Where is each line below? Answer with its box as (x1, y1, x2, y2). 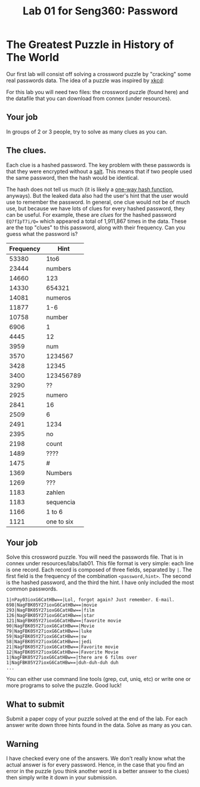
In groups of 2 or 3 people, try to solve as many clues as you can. (6, 128, 168, 135)
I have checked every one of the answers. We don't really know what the (6, 755, 186, 762)
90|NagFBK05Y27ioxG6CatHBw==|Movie (6, 623, 95, 629)
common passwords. (6, 585, 58, 592)
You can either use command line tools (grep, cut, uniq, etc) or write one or (6, 676, 191, 683)
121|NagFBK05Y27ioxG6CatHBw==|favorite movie (6, 618, 121, 624)
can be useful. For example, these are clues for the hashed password (6, 211, 177, 218)
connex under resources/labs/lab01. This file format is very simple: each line (6, 560, 194, 567)
